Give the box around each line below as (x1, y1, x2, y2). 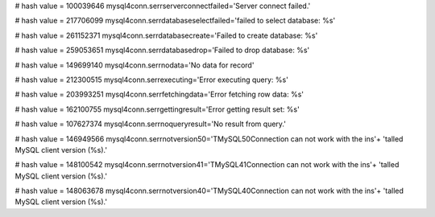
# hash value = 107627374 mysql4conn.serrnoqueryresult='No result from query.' (14, 119, 286, 129)
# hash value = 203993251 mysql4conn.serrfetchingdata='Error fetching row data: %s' (14, 89, 304, 100)
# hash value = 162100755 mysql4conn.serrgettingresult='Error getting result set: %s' (14, 104, 300, 114)
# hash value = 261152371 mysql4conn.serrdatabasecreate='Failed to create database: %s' (14, 31, 318, 40)
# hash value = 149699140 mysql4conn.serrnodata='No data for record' (14, 60, 255, 70)
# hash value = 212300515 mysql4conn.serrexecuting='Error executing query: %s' (14, 75, 289, 84)
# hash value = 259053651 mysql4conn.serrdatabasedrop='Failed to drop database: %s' (14, 45, 310, 55)
